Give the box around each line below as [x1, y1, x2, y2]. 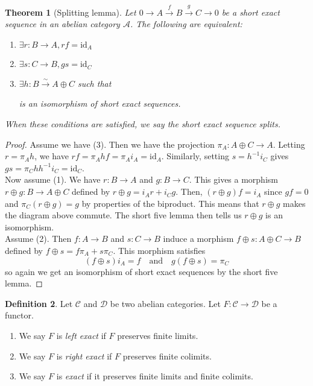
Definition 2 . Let [5, 297, 73, 309]
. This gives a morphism [189, 173, 278, 186]
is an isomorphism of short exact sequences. [19, 97, 181, 110]
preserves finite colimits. [122, 349, 212, 362]
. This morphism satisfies [113, 244, 206, 257]
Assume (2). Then [5, 232, 72, 245]
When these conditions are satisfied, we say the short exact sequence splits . [5, 118, 281, 130]
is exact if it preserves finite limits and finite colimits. [56, 370, 253, 382]
